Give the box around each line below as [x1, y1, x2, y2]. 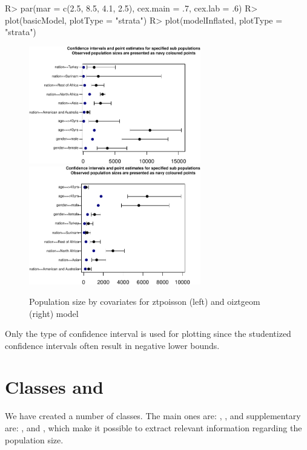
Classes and [5, 374, 104, 399]
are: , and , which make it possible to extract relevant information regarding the [5, 422, 302, 434]
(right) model [29, 307, 79, 319]
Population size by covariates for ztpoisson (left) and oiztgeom [29, 295, 260, 307]
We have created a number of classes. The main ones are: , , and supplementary [5, 409, 301, 422]
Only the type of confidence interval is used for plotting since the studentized [5, 327, 291, 340]
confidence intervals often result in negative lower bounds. [5, 339, 220, 351]
